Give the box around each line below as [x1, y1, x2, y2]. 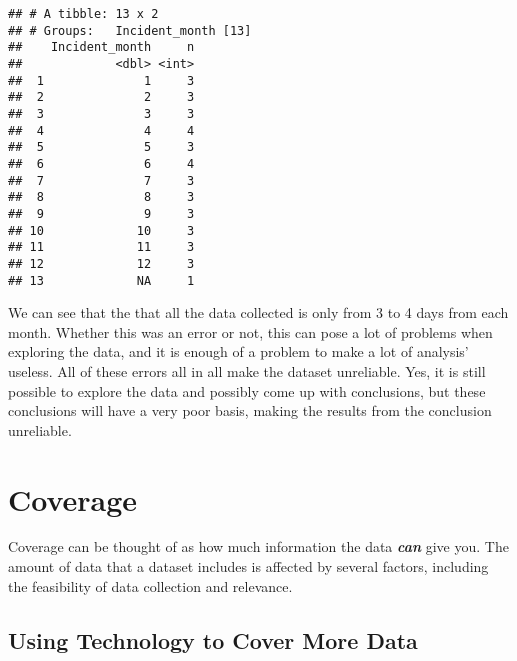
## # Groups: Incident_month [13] [8, 23, 252, 38]
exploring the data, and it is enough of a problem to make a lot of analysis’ [8, 341, 469, 362]
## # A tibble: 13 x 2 [8, 7, 159, 21]
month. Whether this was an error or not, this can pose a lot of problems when [8, 321, 493, 342]
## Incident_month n [8, 40, 195, 55]
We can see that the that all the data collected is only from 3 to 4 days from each [8, 302, 509, 323]
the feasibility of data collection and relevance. [8, 575, 293, 596]
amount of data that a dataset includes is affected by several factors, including [8, 556, 489, 577]
